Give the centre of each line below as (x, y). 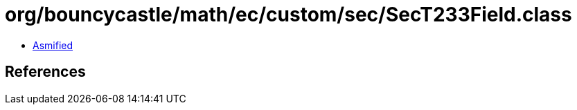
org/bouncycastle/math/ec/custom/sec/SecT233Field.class (288, 15)
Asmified (53, 45)
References (45, 72)
